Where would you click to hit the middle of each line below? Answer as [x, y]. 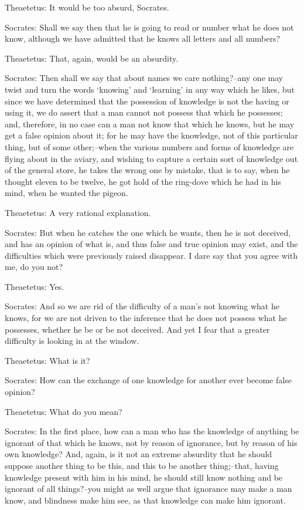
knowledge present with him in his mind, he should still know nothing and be [144, 477]
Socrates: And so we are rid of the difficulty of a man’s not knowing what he [142, 306]
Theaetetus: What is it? [47, 360]
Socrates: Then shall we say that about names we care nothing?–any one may [144, 78]
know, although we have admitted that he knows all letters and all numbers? [143, 38]
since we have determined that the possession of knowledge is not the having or [147, 101]
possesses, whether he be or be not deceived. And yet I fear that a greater [137, 329]
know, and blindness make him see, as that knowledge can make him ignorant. [145, 500]
